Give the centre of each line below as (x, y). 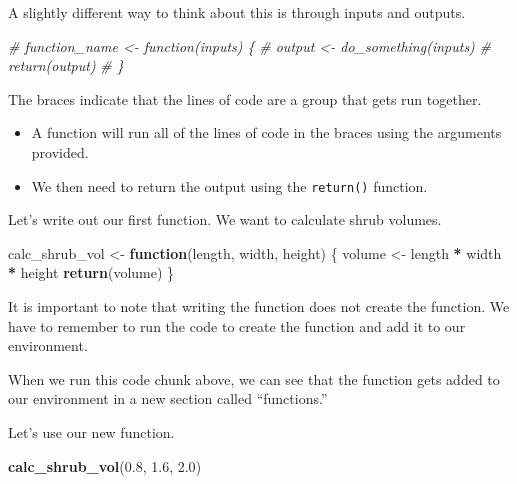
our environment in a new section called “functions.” (168, 398)
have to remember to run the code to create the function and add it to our (237, 325)
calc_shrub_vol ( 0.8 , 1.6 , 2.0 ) (105, 465)
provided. (60, 151)
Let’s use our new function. (91, 431)
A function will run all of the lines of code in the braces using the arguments (266, 132)
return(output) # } (66, 65)
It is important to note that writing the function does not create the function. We (259, 306)
